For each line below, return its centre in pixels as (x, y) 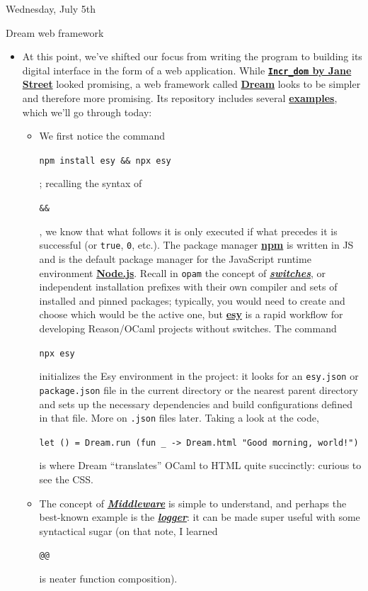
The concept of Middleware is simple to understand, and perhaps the (193, 503)
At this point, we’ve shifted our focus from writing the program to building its (192, 56)
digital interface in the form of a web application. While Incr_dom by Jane (187, 70)
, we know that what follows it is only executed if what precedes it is (188, 231)
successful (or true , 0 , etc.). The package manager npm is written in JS (196, 245)
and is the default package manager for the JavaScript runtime (175, 258)
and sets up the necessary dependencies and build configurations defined (196, 404)
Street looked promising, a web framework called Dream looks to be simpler (191, 84)
